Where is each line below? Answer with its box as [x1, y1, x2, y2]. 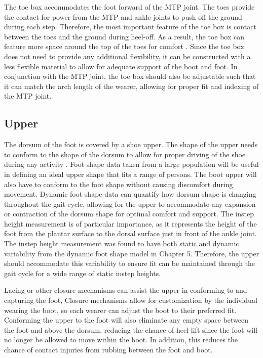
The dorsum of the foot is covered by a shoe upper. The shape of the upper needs [4, 139, 258, 150]
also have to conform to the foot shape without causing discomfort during [4, 178, 233, 189]
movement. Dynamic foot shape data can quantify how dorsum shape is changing [4, 189, 256, 199]
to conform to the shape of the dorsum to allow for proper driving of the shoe [4, 149, 246, 159]
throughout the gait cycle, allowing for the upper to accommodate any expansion [4, 198, 256, 209]
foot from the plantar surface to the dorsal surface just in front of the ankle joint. [4, 228, 257, 239]
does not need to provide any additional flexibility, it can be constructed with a [4, 51, 251, 61]
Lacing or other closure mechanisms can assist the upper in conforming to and [4, 285, 247, 295]
